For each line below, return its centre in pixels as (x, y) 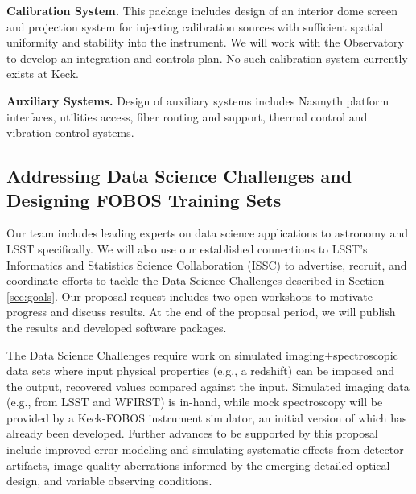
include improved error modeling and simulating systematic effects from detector (205, 449)
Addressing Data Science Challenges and (179, 176)
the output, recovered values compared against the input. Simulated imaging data (208, 386)
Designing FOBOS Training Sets (144, 199)
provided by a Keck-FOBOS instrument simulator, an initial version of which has (207, 417)
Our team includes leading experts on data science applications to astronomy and (208, 233)
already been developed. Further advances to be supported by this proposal (192, 433)
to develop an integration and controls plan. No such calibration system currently (207, 58)
